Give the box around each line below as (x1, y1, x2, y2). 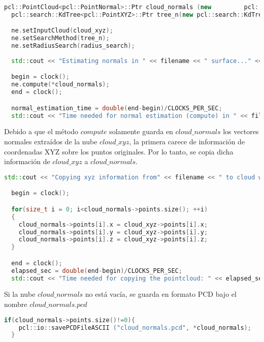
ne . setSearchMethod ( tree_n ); (11, 35, 110, 42)
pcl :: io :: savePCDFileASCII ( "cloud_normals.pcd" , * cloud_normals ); (18, 324, 251, 331)
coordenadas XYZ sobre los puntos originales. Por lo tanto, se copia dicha (4, 146, 234, 157)
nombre (4, 299, 27, 309)
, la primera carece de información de (129, 136, 245, 147)
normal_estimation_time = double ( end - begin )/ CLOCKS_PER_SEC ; (11, 104, 222, 112)
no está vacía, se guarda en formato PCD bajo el (85, 289, 237, 299)
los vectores (223, 126, 259, 137)
